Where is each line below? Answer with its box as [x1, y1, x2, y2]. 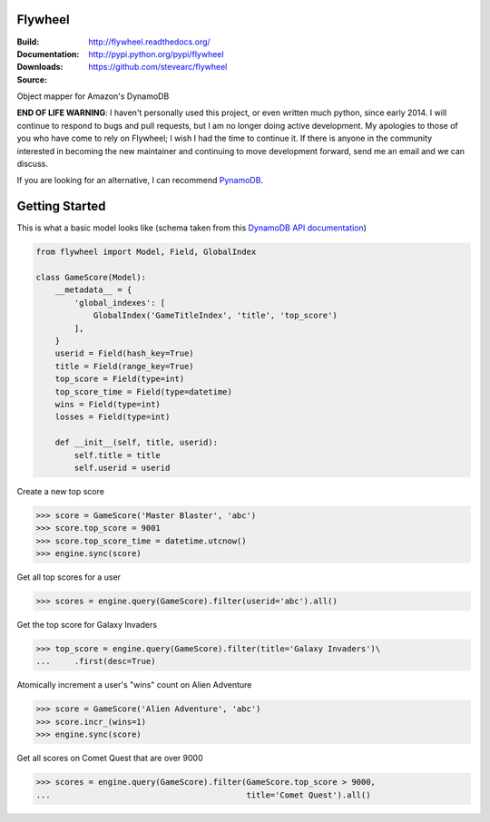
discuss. [16, 159, 49, 170]
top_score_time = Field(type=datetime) [54, 387, 233, 396]
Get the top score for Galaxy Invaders [16, 620, 158, 631]
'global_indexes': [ [73, 298, 166, 308]
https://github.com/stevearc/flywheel [88, 62, 228, 73]
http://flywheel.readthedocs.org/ [88, 36, 211, 47]
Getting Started [16, 199, 106, 214]
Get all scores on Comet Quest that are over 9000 [16, 753, 203, 764]
